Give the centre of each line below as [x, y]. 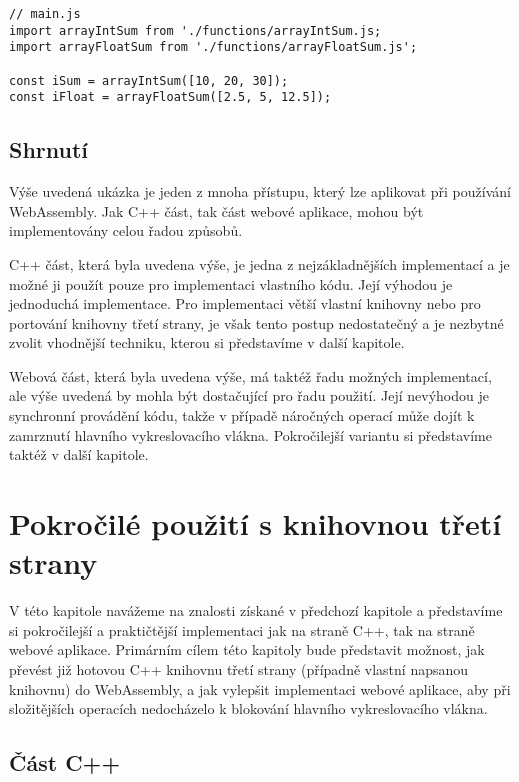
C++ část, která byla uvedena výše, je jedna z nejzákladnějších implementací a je [259, 263]
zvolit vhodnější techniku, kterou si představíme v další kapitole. [207, 342]
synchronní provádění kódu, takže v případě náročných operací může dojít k [242, 415]
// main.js [45, 14]
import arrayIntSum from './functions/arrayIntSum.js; [195, 30]
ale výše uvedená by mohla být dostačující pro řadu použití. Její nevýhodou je [249, 395]
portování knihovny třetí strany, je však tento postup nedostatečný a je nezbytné [256, 322]
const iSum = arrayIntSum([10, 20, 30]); [149, 80]
